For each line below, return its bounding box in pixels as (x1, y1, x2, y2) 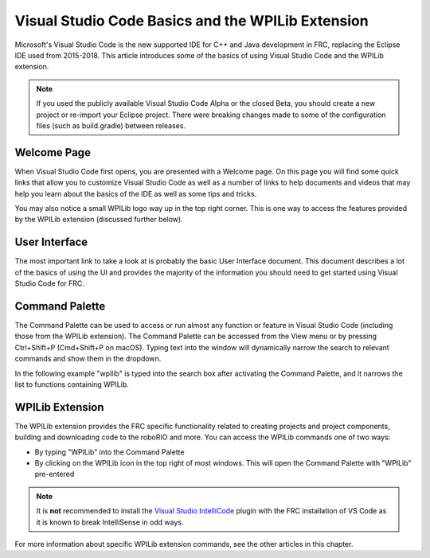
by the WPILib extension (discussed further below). (14, 215, 183, 224)
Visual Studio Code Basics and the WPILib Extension (14, 12, 369, 29)
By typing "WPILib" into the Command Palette (34, 447, 185, 457)
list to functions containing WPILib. (14, 379, 129, 389)
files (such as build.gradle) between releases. (36, 120, 186, 131)
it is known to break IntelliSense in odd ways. (36, 517, 184, 527)
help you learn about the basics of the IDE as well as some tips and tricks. (14, 189, 257, 198)
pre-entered (34, 470, 75, 479)
